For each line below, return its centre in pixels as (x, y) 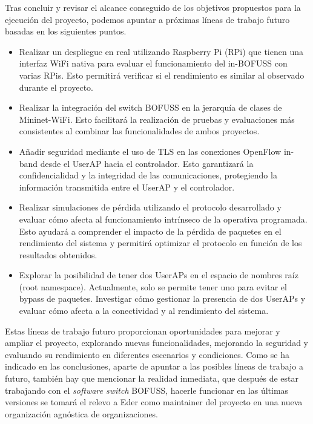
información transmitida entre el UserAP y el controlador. (127, 187)
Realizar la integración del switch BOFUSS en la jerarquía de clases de (150, 107)
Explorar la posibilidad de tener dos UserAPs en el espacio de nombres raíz (159, 275)
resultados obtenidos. (58, 254)
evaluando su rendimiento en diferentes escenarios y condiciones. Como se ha (147, 354)
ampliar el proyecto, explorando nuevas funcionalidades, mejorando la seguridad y (156, 343)
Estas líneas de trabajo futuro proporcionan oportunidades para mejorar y (143, 331)
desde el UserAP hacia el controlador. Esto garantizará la (147, 163)
